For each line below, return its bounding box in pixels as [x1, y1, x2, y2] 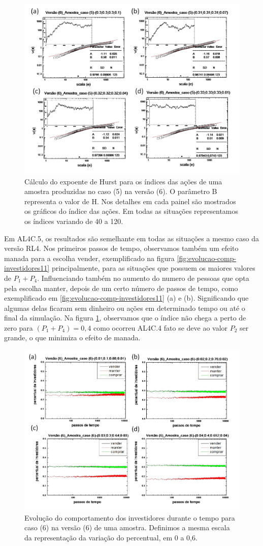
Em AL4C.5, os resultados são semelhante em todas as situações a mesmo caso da [4, 233, 259, 243]
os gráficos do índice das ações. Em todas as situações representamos [24, 206, 239, 216]
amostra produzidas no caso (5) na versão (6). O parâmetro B [24, 186, 217, 197]
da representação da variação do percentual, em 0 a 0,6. [24, 532, 198, 543]
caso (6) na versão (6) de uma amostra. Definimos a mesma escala [24, 522, 230, 533]
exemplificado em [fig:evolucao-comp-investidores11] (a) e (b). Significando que [4, 293, 249, 303]
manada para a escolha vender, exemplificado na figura [4, 252, 175, 263]
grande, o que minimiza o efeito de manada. [4, 332, 141, 343]
